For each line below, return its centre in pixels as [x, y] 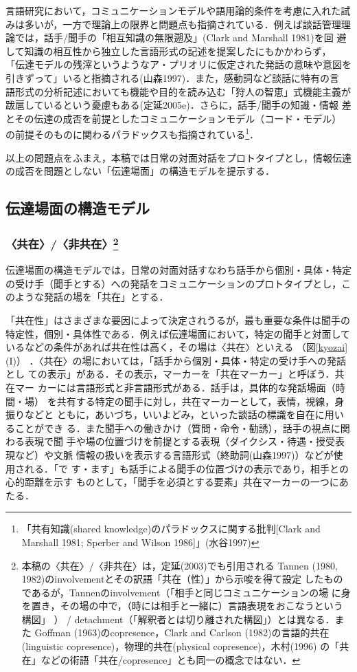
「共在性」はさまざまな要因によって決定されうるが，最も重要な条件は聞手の [178, 320]
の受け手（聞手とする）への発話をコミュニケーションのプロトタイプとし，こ [178, 283]
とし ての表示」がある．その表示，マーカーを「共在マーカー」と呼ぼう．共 [175, 374]
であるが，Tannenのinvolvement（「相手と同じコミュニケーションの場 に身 [186, 592]
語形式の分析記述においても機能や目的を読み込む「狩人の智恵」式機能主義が [178, 91]
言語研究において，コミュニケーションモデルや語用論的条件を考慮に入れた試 [178, 10]
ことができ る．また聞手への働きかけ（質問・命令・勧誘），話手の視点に [177, 427]
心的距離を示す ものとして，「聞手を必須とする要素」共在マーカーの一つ [168, 482]
